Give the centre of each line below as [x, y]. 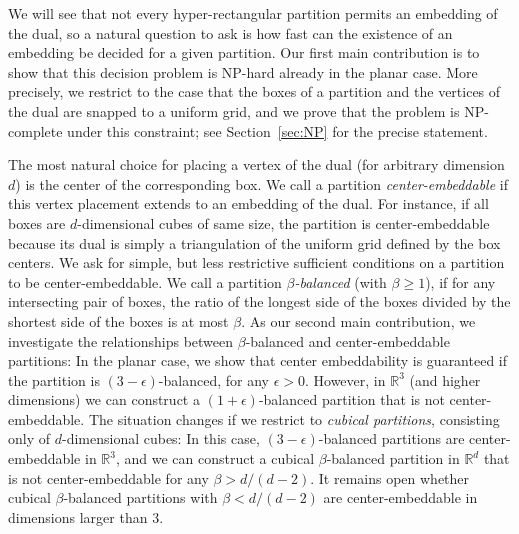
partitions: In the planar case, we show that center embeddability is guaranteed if [258, 360]
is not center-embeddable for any [108, 477]
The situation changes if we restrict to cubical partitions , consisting [294, 418]
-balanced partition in [393, 458]
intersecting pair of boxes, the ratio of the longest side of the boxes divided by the [259, 301]
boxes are [37, 222]
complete [35, 130]
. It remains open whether [390, 477]
